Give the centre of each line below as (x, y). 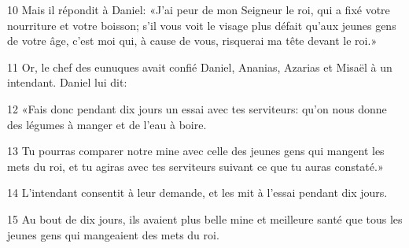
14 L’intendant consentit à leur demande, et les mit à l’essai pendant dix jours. (197, 192)
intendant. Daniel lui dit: (67, 82)
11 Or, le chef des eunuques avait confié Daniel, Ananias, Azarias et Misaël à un (200, 67)
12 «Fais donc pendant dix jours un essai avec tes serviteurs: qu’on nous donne (197, 108)
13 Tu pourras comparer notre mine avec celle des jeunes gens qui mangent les (196, 151)
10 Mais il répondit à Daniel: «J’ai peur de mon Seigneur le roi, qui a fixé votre (199, 9)
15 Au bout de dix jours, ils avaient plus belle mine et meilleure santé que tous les (205, 218)
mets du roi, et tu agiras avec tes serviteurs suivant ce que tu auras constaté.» (195, 166)
